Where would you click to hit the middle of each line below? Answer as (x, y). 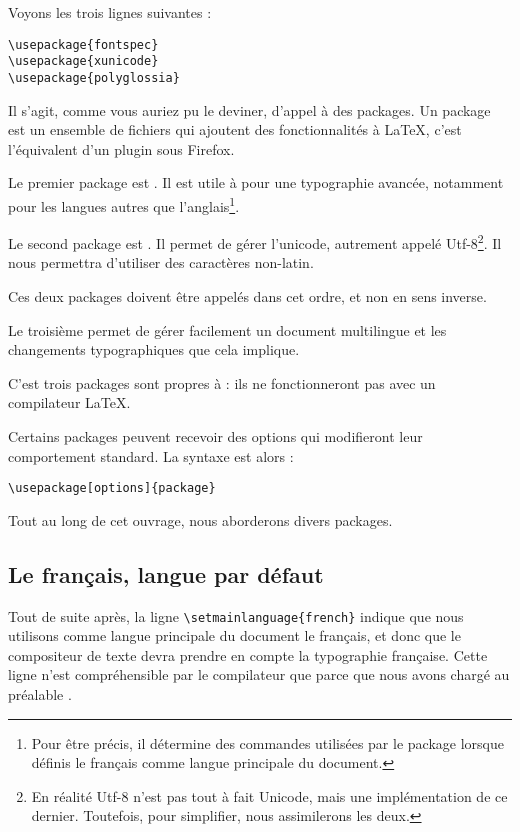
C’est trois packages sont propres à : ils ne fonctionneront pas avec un (222, 382)
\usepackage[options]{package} (112, 488)
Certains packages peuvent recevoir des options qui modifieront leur (215, 436)
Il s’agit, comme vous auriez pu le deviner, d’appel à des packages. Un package (249, 109)
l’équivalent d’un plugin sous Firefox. (121, 148)
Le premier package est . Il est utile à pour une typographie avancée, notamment (256, 182)
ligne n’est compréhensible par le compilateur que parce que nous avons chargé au (259, 674)
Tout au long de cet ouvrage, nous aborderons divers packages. (200, 519)
